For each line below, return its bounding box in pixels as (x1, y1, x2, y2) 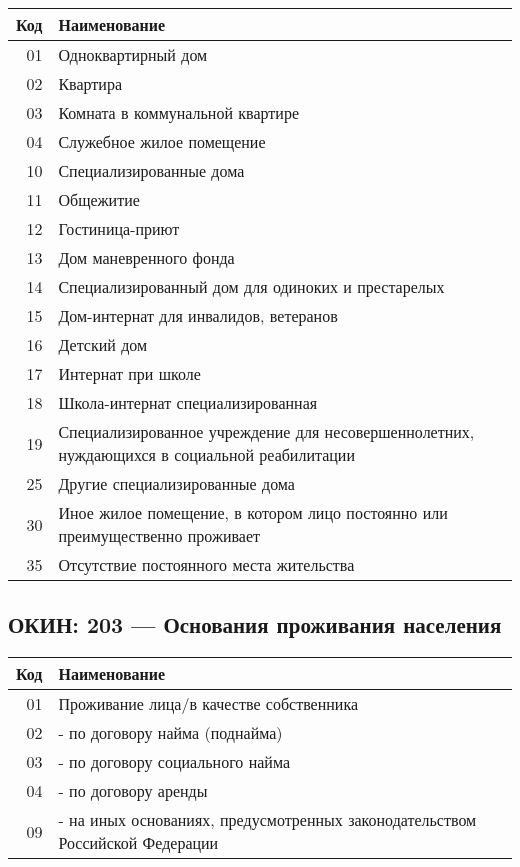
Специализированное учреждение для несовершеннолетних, (58, 420, 475, 443)
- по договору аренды (58, 779, 208, 803)
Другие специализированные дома (58, 472, 295, 495)
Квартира (58, 72, 122, 95)
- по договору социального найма (58, 750, 290, 774)
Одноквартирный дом (58, 43, 208, 66)
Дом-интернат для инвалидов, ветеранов (58, 304, 338, 327)
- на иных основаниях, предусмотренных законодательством (58, 808, 477, 832)
